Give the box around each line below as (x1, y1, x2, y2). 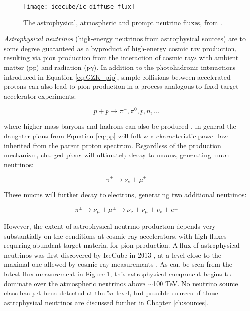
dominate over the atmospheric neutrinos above (4, 278, 145, 288)
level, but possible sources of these (116, 288, 218, 298)
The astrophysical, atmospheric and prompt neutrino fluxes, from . (23, 17, 222, 27)
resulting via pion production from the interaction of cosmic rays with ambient (4, 52, 239, 63)
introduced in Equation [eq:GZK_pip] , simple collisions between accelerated (4, 71, 231, 82)
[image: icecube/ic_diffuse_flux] (23, 3, 135, 10)
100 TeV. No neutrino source (153, 278, 238, 288)
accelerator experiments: (4, 90, 76, 101)
